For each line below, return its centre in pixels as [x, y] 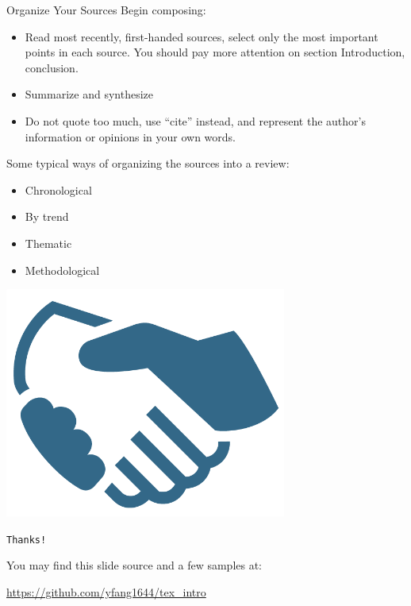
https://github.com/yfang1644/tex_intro [106, 591]
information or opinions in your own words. [130, 136]
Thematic [48, 243]
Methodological [62, 270]
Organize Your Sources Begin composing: [106, 10]
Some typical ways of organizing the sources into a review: [148, 163]
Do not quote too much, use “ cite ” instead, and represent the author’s [195, 120]
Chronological [58, 189]
